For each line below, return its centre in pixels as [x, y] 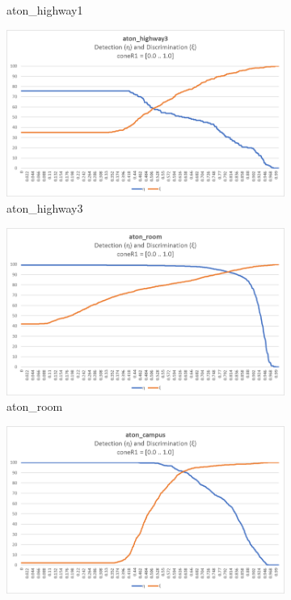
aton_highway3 [45, 208]
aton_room [35, 406]
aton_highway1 [45, 10]
